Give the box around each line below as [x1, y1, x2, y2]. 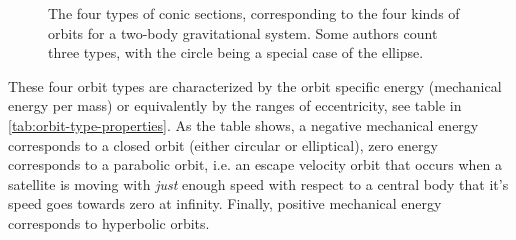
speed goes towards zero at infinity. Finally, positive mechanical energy [8, 193, 442, 214]
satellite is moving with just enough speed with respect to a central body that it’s [8, 173, 509, 194]
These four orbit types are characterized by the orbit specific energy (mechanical [8, 75, 502, 96]
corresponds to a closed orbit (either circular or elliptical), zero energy [8, 134, 438, 155]
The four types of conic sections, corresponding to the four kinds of [48, 3, 460, 23]
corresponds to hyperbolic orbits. [8, 212, 210, 233]
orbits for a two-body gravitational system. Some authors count [48, 22, 438, 43]
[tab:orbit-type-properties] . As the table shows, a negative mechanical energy [8, 114, 479, 135]
